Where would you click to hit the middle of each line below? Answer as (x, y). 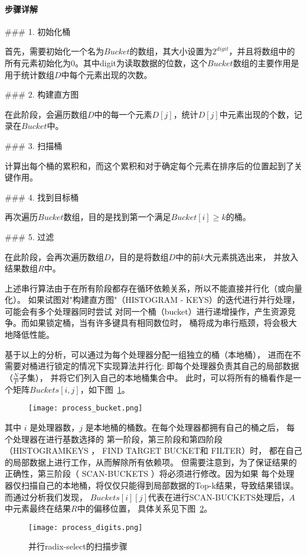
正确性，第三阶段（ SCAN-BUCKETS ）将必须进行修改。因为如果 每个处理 (150, 473)
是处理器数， (55, 427)
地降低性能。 (30, 334)
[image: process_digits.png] (86, 527)
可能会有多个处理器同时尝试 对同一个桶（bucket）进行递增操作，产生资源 (146, 311)
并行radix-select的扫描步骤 (78, 546)
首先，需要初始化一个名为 (54, 51)
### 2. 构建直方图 (42, 94)
